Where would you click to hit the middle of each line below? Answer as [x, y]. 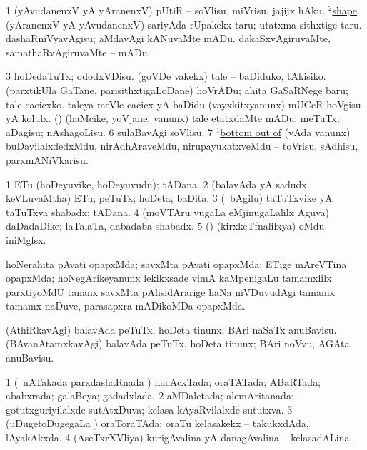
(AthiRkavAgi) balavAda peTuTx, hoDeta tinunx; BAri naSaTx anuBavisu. [171, 329]
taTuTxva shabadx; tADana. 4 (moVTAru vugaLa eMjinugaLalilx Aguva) [168, 211]
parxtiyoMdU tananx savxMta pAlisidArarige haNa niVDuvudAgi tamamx [170, 291]
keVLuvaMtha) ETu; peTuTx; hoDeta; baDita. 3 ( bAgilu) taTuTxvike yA [169, 198]
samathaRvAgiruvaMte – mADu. [78, 52]
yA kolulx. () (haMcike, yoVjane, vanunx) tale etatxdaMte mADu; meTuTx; [173, 118]
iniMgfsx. [26, 239]
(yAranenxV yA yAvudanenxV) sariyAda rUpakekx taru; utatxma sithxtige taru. [184, 24]
